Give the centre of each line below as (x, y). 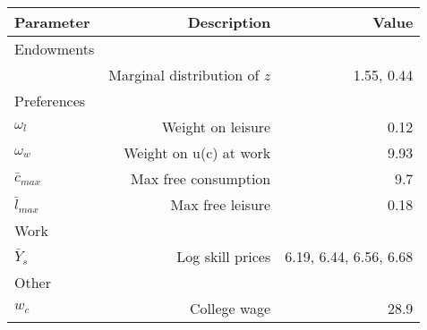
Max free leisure (221, 204)
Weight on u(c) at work (197, 152)
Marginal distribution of (184, 75)
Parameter (52, 22)
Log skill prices (224, 256)
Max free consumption (201, 178)
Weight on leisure (216, 127)
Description (229, 22)
